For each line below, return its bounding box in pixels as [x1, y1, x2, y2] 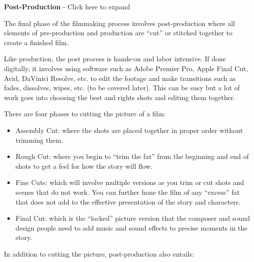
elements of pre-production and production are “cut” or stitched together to [4, 27, 233, 38]
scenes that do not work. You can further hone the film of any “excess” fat [15, 186, 240, 197]
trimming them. [15, 134, 63, 145]
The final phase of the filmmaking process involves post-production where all [4, 18, 235, 28]
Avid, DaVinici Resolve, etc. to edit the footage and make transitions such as [4, 73, 236, 83]
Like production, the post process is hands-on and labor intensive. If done [4, 53, 226, 64]
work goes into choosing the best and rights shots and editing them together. [4, 92, 236, 102]
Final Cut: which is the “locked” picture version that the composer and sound [15, 213, 250, 223]
